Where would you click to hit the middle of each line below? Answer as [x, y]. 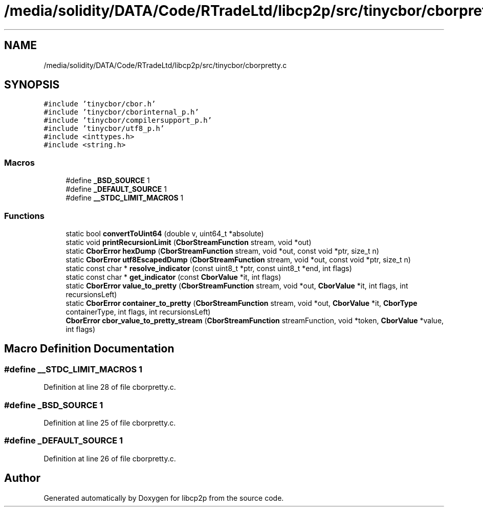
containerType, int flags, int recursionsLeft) [138, 312]
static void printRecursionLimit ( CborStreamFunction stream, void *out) [189, 242]
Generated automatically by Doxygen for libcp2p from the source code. [164, 498]
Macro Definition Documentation [89, 349]
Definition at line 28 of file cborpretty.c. [110, 387]
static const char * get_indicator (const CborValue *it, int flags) [173, 277]
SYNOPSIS [32, 85]
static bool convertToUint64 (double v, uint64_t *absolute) [165, 233]
